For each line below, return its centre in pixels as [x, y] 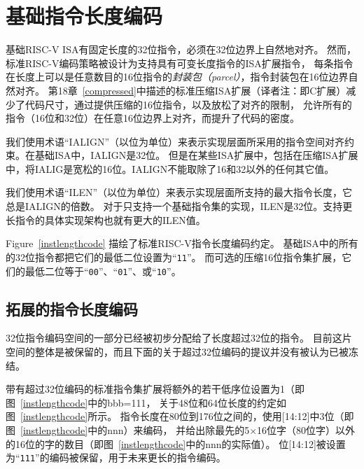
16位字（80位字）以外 [306, 429]
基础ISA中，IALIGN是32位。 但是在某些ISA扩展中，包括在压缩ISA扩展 [196, 155]
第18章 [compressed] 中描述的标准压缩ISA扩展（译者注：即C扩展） [197, 90]
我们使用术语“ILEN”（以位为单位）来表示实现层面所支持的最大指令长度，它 [179, 192]
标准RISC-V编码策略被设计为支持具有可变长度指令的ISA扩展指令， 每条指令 [180, 63]
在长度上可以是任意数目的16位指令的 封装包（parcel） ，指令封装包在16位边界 [177, 77]
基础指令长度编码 [84, 16]
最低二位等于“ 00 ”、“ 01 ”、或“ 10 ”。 [103, 271]
